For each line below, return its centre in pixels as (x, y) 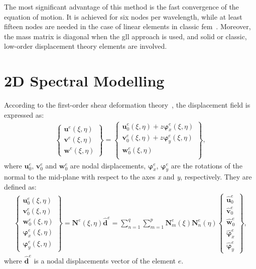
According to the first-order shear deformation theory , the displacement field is (127, 105)
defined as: (20, 187)
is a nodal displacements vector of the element (105, 260)
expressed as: (24, 114)
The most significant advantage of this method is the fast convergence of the (121, 7)
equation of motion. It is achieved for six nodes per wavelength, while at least (123, 16)
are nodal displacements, (108, 165)
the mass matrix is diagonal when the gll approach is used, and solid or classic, (125, 36)
